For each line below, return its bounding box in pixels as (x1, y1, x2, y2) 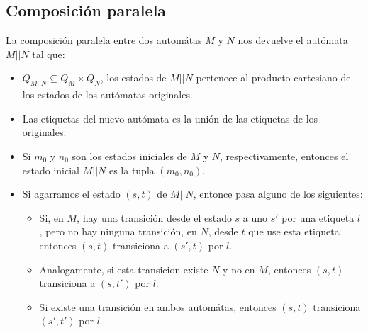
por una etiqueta (281, 210, 355, 225)
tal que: (32, 46, 65, 61)
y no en (223, 261, 255, 276)
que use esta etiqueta (248, 224, 340, 239)
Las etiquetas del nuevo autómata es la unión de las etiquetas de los (22, 111, 318, 125)
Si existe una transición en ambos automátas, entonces (39, 299, 277, 314)
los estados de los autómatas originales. (22, 87, 193, 102)
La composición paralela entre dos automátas (6, 33, 202, 47)
